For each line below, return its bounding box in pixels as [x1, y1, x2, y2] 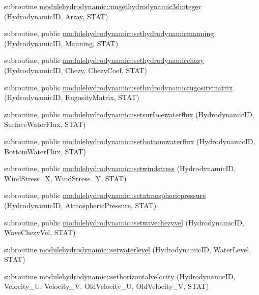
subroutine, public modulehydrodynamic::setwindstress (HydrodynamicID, [4, 163, 236, 174]
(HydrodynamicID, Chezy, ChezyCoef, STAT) [4, 64, 148, 75]
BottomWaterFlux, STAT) [4, 146, 87, 156]
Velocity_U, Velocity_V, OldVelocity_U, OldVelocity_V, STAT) [4, 281, 209, 291]
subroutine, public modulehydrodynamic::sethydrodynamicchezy [4, 55, 204, 65]
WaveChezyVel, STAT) [4, 227, 76, 238]
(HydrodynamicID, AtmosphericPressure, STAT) [4, 200, 157, 210]
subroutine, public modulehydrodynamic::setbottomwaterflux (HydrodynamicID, [4, 136, 255, 146]
